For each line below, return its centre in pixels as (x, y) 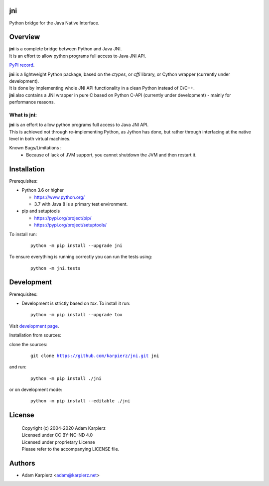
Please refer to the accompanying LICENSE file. (70, 449)
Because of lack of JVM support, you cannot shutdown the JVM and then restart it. (111, 155)
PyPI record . (22, 65)
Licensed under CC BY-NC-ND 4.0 (57, 435)
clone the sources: (28, 344)
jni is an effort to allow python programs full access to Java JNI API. (79, 125)
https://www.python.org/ (59, 197)
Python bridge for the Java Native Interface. (54, 23)
